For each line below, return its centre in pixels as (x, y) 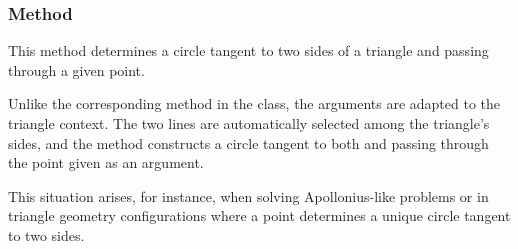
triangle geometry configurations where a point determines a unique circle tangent (259, 215)
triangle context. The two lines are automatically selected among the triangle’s (249, 123)
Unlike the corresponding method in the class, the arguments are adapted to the (254, 103)
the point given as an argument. (106, 162)
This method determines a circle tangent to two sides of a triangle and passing (248, 50)
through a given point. (76, 69)
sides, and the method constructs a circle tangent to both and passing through (248, 142)
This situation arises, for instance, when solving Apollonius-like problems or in (248, 195)
